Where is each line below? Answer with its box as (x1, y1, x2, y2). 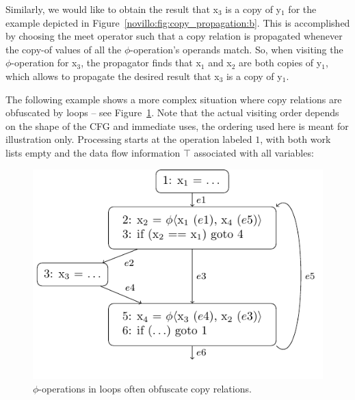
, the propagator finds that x (81, 55, 201, 70)
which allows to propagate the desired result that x (5, 68, 220, 83)
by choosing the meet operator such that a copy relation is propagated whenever (5, 29, 343, 43)
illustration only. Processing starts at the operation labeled (5, 132, 252, 146)
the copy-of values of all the (5, 42, 122, 56)
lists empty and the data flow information (5, 145, 181, 159)
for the (288, 2, 317, 16)
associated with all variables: (194, 145, 314, 159)
